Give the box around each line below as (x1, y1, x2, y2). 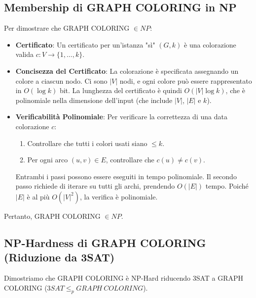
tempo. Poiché (205, 181, 249, 191)
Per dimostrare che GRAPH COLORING (4, 23, 130, 33)
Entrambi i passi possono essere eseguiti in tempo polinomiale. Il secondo (15, 171, 237, 181)
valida (15, 49, 34, 59)
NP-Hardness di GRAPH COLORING (4, 235, 206, 250)
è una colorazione (184, 39, 236, 50)
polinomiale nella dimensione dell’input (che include (15, 95, 173, 105)
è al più (27, 191, 50, 201)
